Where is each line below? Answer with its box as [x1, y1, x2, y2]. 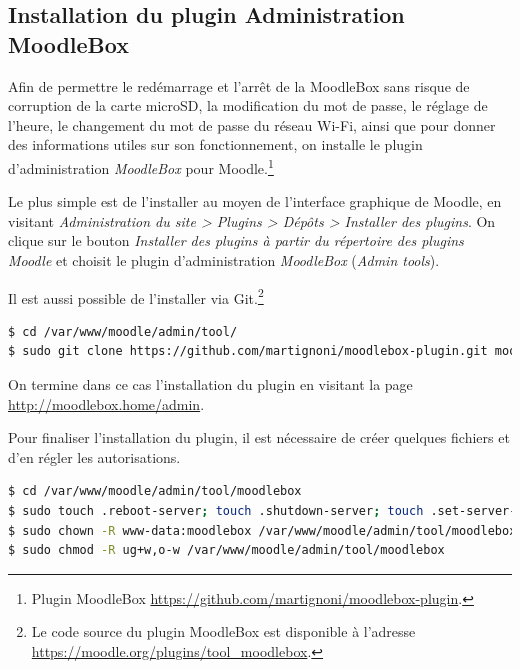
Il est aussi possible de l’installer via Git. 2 [8, 284, 264, 308]
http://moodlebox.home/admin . [8, 393, 205, 414]
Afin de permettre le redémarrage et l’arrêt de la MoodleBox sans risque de [8, 75, 470, 96]
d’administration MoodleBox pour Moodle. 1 [8, 154, 274, 178]
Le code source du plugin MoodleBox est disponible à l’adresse [31, 621, 416, 642]
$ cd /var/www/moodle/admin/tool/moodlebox [8, 484, 302, 499]
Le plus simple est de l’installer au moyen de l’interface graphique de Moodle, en [8, 191, 502, 212]
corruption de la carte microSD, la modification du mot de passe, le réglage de [8, 95, 488, 116]
